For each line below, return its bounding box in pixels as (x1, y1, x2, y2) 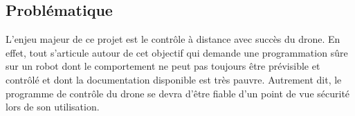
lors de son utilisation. (6, 99, 100, 114)
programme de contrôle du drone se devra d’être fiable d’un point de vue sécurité (6, 86, 350, 100)
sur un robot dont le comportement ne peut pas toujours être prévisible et (6, 59, 320, 73)
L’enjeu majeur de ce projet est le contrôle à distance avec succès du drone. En (6, 32, 340, 46)
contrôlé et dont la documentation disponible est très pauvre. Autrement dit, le (6, 72, 342, 86)
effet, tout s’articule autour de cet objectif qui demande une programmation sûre (6, 45, 348, 59)
